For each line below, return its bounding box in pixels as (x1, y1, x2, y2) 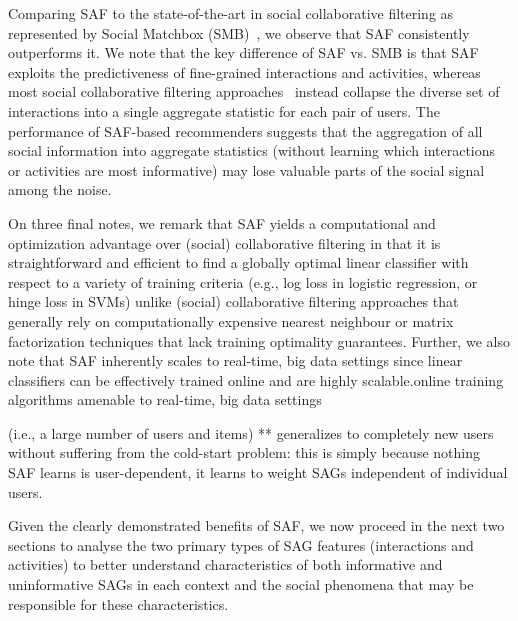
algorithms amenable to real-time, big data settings (8, 389, 322, 410)
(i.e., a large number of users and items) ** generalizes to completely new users (8, 422, 494, 443)
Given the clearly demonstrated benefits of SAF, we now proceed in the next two (8, 515, 505, 536)
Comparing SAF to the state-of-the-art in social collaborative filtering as (8, 3, 454, 23)
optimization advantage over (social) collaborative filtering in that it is (8, 232, 441, 253)
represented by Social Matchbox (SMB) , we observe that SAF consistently (8, 22, 470, 43)
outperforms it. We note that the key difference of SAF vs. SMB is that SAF (8, 42, 479, 63)
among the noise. (8, 179, 112, 200)
